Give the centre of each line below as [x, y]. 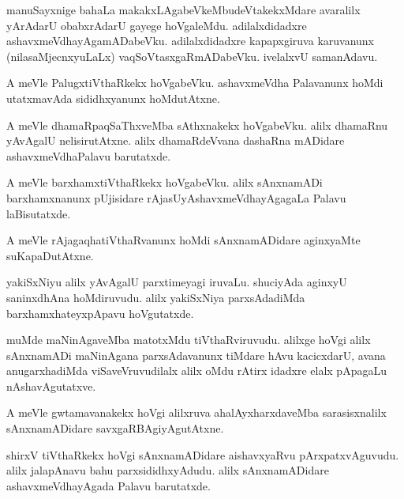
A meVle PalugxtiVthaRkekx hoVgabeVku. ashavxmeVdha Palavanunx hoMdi [195, 83]
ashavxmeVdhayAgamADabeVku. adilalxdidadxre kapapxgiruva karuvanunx [191, 41]
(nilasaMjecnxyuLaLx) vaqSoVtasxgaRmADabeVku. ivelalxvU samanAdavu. [192, 56]
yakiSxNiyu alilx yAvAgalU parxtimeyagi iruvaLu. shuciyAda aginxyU [177, 282]
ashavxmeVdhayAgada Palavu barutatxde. [108, 485]
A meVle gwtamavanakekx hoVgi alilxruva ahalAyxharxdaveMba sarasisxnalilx [196, 412]
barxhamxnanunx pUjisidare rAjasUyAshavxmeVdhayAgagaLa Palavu [176, 197]
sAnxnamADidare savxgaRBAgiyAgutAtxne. [115, 428]
